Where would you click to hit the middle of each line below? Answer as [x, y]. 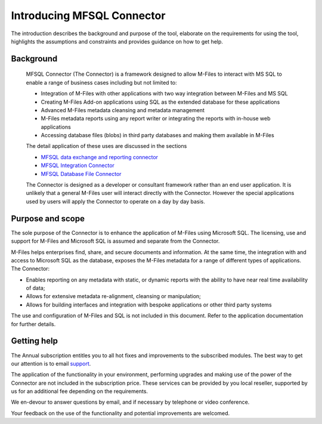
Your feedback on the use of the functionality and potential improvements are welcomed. [120, 413]
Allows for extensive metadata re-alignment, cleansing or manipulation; [113, 296]
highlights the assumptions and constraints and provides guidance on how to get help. [117, 41]
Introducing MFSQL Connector [88, 16]
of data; [35, 288]
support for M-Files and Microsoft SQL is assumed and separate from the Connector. [115, 241]
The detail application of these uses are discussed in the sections [106, 146]
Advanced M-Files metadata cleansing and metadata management [123, 110]
